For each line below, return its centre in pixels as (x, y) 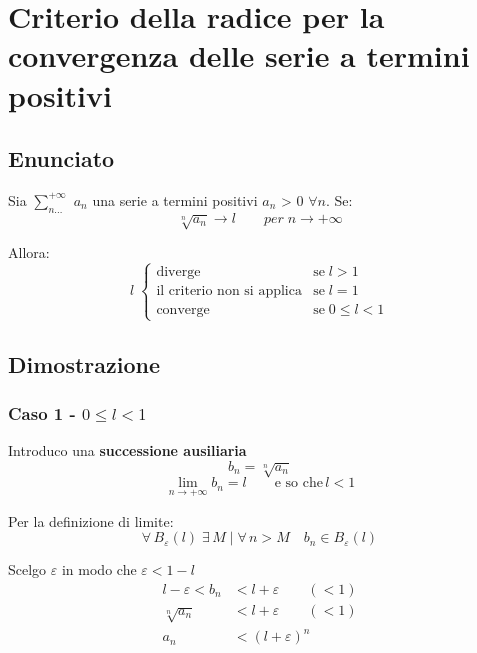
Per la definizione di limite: (91, 520)
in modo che (99, 569)
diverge (178, 272)
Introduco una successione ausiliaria (127, 450)
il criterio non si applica (229, 291)
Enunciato (61, 158)
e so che (298, 483)
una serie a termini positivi (175, 199)
